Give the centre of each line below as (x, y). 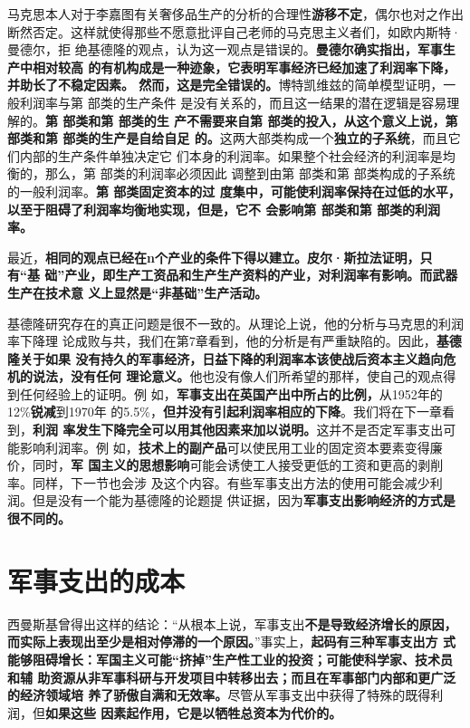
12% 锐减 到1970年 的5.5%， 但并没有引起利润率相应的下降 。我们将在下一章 (225, 412)
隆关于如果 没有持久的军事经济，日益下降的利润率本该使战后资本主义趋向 (225, 358)
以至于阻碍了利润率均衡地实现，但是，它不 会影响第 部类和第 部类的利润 (224, 209)
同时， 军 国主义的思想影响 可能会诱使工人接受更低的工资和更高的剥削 (238, 465)
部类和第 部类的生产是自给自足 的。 (114, 138)
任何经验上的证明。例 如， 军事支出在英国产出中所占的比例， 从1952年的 (231, 393)
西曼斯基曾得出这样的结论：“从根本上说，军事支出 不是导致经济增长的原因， (232, 623)
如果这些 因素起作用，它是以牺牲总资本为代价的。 (194, 712)
